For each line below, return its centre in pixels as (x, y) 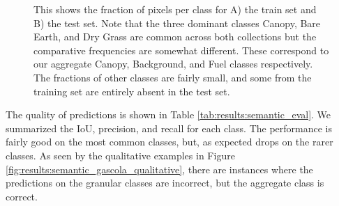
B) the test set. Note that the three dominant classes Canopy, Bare (177, 23)
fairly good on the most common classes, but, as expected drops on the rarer (169, 142)
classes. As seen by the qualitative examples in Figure (120, 155)
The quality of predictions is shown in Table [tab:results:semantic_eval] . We (168, 114)
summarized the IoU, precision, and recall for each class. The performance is (169, 128)
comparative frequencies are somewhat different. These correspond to (181, 50)
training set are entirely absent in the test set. (132, 91)
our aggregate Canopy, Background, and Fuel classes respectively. (173, 64)
